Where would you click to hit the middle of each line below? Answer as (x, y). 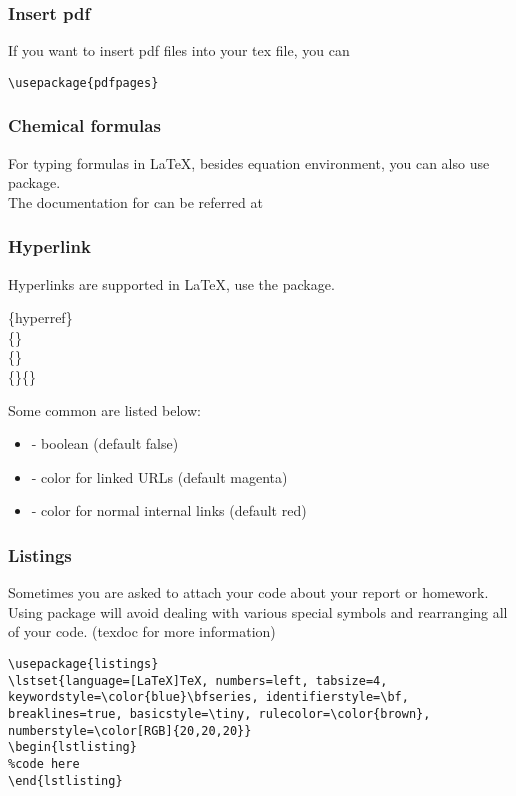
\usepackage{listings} (83, 664)
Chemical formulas (84, 125)
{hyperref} (40, 317)
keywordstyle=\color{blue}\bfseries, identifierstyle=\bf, (208, 697)
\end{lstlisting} (65, 780)
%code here (44, 763)
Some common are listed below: (104, 409)
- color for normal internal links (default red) (169, 510)
